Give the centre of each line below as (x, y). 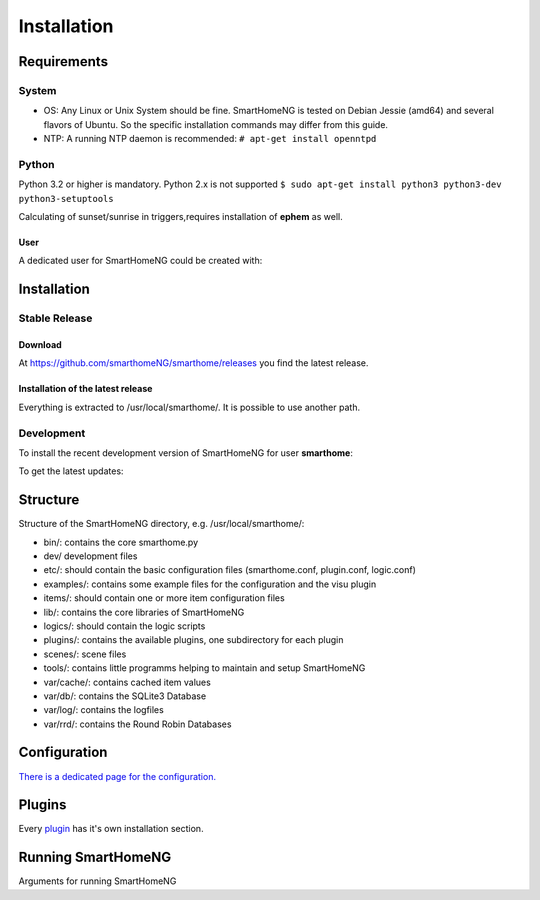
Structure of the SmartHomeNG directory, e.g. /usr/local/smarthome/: (161, 524)
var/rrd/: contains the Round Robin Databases (137, 724)
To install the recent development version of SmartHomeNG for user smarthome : (186, 452)
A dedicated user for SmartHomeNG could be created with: (140, 261)
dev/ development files (90, 556)
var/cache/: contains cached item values (127, 682)
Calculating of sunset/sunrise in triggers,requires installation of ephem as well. (181, 217)
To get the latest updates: (71, 471)
